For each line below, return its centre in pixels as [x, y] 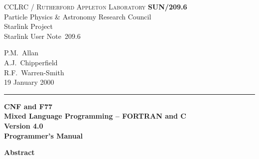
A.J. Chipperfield [31, 62]
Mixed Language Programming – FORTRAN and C [95, 116]
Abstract [19, 152]
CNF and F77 [28, 106]
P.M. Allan [21, 53]
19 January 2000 [29, 82]
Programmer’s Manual [44, 135]
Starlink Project [28, 26]
